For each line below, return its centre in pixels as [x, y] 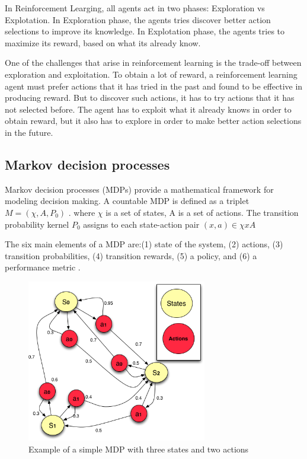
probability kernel [37, 224]
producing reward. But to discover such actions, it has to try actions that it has [150, 98]
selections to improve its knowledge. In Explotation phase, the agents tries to [145, 31]
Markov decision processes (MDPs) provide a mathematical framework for [139, 189]
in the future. [29, 132]
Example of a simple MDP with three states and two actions [139, 449]
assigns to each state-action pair [141, 224]
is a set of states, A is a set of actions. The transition [202, 212]
